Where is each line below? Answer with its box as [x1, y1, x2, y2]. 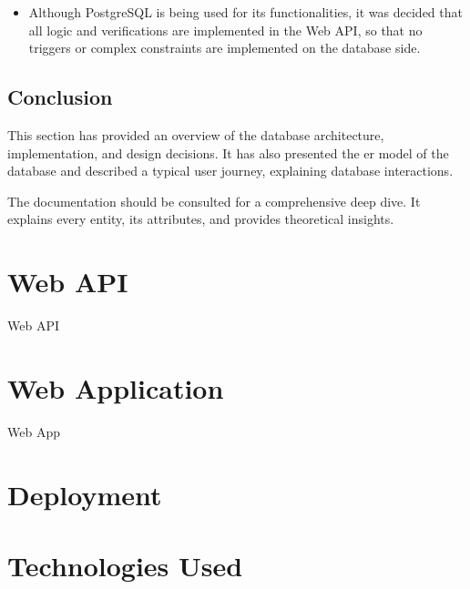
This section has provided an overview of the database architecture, [7, 125, 384, 144]
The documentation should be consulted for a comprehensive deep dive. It [7, 191, 421, 210]
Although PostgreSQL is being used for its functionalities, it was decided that [28, 3, 463, 21]
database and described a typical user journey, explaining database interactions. [7, 161, 454, 180]
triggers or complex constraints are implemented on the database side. [28, 38, 421, 57]
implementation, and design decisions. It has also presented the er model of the [7, 143, 449, 162]
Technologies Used [7, 546, 243, 584]
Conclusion [7, 83, 113, 111]
